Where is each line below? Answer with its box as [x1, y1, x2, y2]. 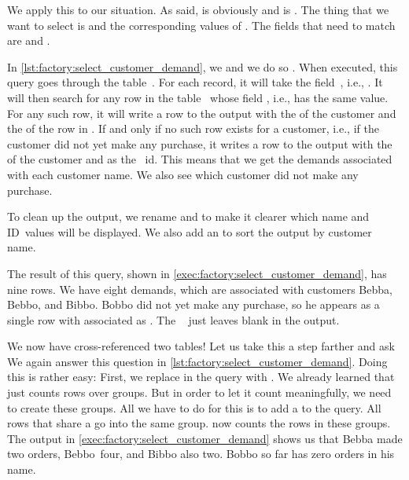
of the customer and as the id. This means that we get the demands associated [7, 151, 392, 167]
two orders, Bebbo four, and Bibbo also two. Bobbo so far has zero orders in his [7, 445, 395, 462]
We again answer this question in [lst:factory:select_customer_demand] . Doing [7, 353, 388, 369]
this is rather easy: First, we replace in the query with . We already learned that [7, 368, 395, 385]
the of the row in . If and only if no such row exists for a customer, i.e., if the [7, 120, 379, 137]
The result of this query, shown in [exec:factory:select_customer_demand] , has [7, 265, 387, 281]
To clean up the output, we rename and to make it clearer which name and [7, 208, 370, 225]
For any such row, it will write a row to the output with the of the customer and [7, 104, 396, 121]
